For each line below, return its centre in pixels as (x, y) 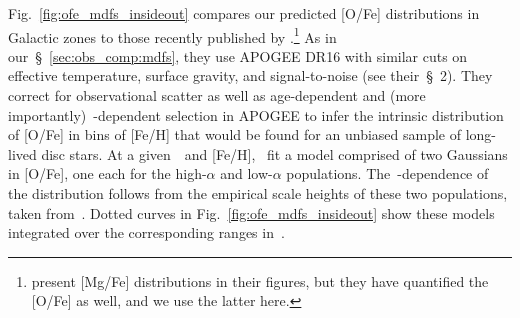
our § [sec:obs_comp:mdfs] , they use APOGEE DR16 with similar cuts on (238, 55)
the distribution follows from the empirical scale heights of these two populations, (258, 193)
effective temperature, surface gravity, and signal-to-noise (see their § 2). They (250, 75)
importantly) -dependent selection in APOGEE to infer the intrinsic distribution (256, 114)
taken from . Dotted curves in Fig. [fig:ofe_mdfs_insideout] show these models (251, 212)
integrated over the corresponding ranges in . (146, 232)
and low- (246, 173)
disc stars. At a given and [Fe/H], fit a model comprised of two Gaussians (274, 153)
